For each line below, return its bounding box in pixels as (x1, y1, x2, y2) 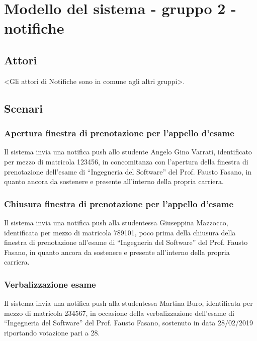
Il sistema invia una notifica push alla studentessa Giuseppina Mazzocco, (4, 217, 228, 227)
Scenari (4, 100, 43, 116)
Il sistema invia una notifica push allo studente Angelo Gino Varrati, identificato (4, 146, 252, 157)
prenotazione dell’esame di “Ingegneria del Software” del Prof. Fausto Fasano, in (4, 166, 252, 177)
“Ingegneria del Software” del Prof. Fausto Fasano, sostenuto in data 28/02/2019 (4, 317, 253, 328)
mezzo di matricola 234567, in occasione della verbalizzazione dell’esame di (4, 307, 234, 318)
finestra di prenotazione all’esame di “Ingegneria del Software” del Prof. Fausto (4, 237, 248, 247)
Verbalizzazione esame (4, 278, 96, 290)
